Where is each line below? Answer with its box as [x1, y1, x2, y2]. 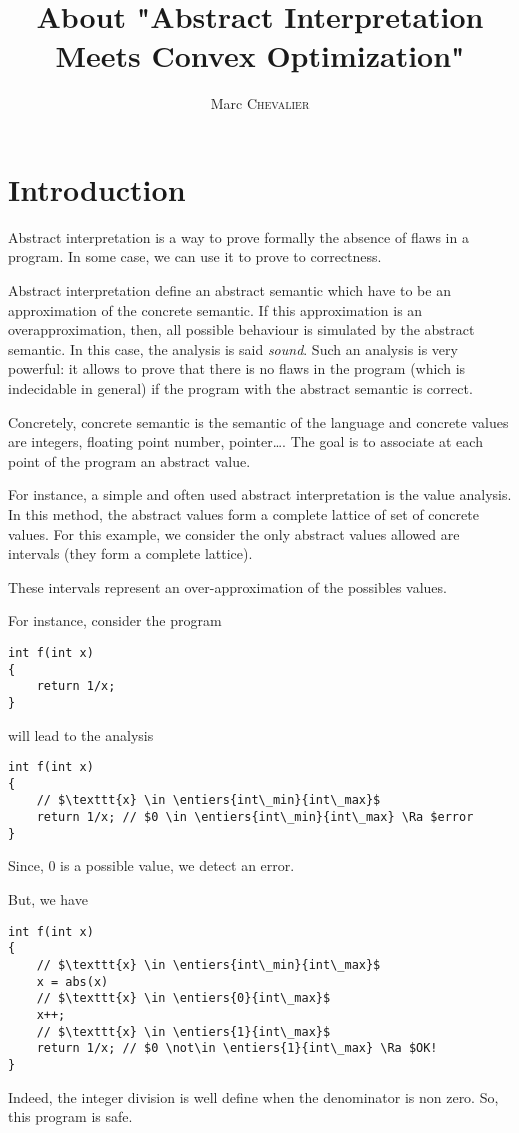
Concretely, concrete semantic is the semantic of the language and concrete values [8, 411, 509, 432]
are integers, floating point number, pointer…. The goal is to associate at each [8, 431, 483, 452]
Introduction [8, 168, 186, 209]
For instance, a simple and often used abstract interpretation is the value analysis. [8, 484, 512, 505]
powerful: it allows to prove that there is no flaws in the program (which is [8, 358, 466, 379]
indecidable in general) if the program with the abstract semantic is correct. [8, 378, 473, 398]
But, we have [8, 889, 88, 910]
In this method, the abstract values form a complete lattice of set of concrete [8, 503, 479, 524]
